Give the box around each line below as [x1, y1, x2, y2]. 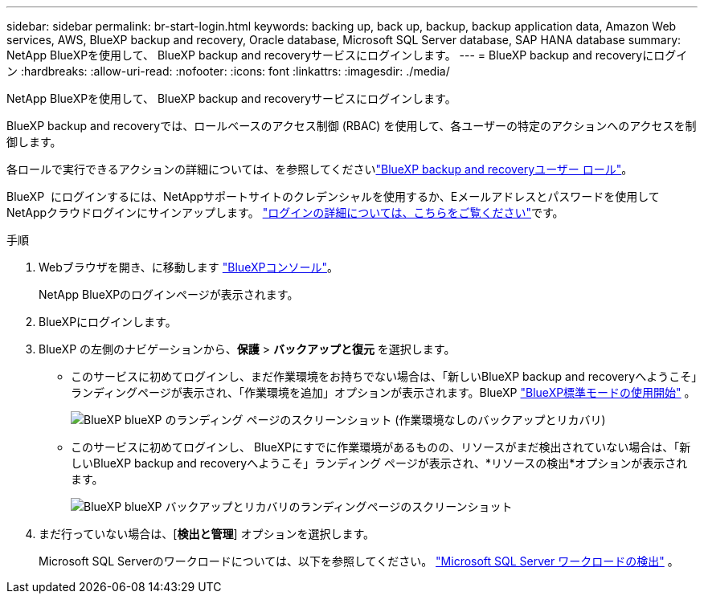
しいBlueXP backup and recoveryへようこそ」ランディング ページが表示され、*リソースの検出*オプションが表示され [71, 456, 688, 470]
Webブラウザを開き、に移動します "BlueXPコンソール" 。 [39, 260, 338, 274]
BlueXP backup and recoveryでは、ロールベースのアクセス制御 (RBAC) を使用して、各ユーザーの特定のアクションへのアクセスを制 [6, 119, 697, 133]
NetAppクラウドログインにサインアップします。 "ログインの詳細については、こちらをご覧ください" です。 [6, 206, 564, 219]
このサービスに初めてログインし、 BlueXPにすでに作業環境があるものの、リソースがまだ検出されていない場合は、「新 [71, 440, 691, 454]
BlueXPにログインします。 [39, 315, 177, 329]
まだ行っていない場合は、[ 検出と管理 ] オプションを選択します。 [39, 527, 375, 541]
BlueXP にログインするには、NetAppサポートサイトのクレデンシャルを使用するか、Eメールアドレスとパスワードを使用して [6, 190, 660, 203]
